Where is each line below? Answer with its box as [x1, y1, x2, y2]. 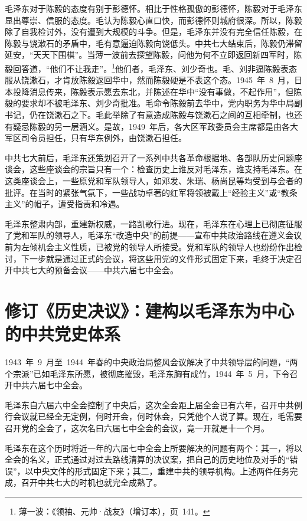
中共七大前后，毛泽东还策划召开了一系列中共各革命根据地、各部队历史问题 [5, 151, 294, 163]
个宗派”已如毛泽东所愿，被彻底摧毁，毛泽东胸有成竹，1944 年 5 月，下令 [5, 367, 290, 379]
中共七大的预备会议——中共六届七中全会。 [12, 264, 178, 276]
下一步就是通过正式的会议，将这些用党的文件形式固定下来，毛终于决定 [21, 252, 294, 264]
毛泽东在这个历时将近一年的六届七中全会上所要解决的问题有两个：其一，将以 [5, 441, 302, 454]
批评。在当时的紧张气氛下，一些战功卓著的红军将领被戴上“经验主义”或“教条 [5, 186, 298, 198]
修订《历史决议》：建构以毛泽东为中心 [5, 298, 295, 322]
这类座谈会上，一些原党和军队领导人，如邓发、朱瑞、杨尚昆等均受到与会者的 [5, 174, 302, 186]
